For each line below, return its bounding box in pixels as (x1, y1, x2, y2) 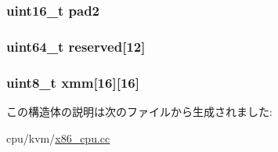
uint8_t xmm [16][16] (6, 72, 139, 92)
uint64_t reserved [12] (6, 36, 146, 56)
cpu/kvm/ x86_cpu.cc (6, 129, 110, 146)
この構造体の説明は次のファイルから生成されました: (6, 103, 273, 119)
